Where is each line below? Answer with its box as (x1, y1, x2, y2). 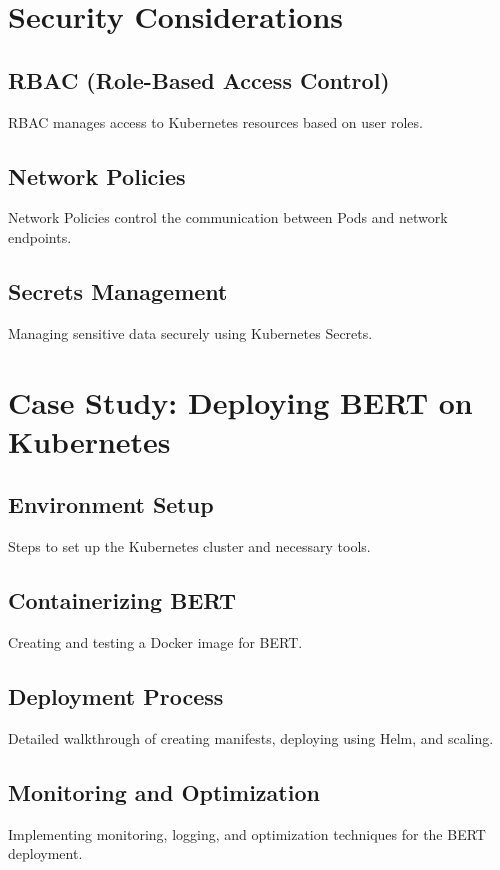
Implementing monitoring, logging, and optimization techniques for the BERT (8, 823, 486, 844)
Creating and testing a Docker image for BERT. (8, 631, 303, 652)
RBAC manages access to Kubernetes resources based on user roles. (8, 111, 423, 132)
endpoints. (8, 226, 72, 247)
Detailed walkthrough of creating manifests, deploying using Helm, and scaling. (8, 727, 494, 748)
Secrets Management (8, 275, 228, 306)
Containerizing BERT (8, 585, 237, 616)
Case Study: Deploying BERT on (8, 381, 473, 422)
